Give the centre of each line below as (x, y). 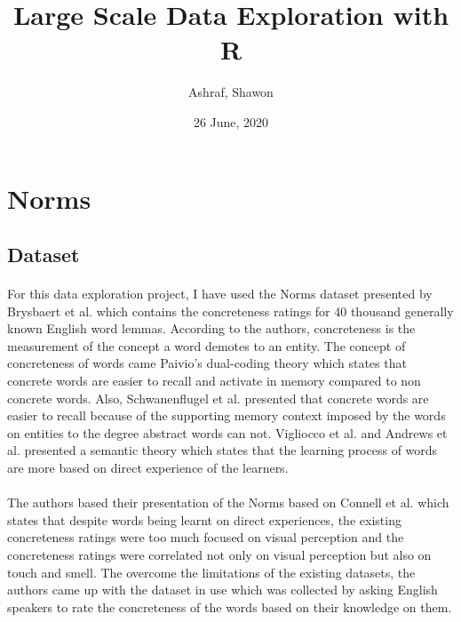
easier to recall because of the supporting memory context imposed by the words (227, 415)
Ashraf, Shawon (231, 92)
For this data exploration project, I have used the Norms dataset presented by (220, 294)
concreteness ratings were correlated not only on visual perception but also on (219, 554)
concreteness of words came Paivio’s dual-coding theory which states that (207, 363)
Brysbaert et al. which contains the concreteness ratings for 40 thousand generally (230, 311)
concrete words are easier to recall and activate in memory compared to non (214, 381)
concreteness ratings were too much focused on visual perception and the (206, 537)
